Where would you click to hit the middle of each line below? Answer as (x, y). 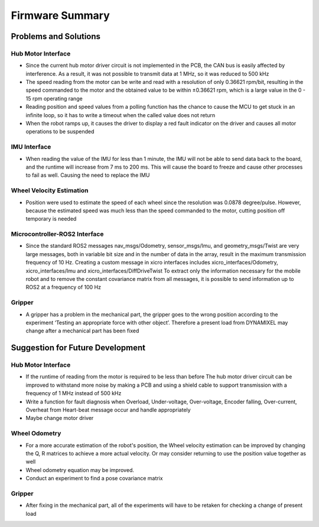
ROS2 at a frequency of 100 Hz (64, 287)
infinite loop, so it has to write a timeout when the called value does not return (121, 115)
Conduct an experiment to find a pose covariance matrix (94, 478)
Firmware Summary (61, 15)
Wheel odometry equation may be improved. (80, 470)
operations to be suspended (60, 132)
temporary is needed (51, 219)
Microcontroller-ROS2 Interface (57, 234)
